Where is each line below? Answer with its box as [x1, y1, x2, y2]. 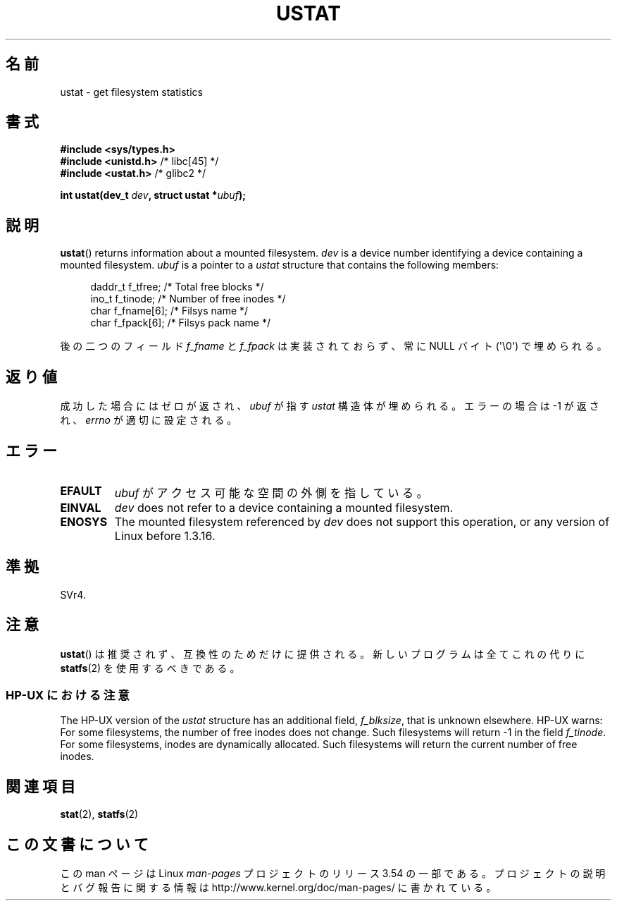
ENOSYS [60, 514, 108, 529]
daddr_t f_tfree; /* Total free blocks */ [90, 281, 264, 293]
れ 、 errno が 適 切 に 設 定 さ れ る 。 [60, 414, 237, 427]
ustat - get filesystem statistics [60, 85, 203, 98]
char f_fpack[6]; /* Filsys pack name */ [90, 317, 270, 329]
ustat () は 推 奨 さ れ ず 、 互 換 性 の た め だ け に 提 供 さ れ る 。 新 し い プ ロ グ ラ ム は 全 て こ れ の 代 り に [60, 647, 585, 660]
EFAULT [60, 483, 102, 498]
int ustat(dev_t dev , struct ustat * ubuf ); [60, 189, 246, 202]
